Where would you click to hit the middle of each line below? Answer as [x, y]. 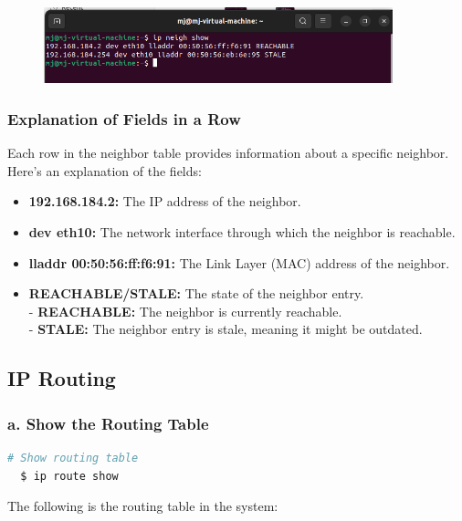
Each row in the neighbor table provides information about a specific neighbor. [228, 153]
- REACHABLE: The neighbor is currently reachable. [185, 311]
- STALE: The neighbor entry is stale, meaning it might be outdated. [226, 329]
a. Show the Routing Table [108, 423]
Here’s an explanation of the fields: [105, 170]
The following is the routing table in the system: [143, 506]
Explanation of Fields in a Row [124, 118]
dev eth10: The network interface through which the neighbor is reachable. [242, 232]
